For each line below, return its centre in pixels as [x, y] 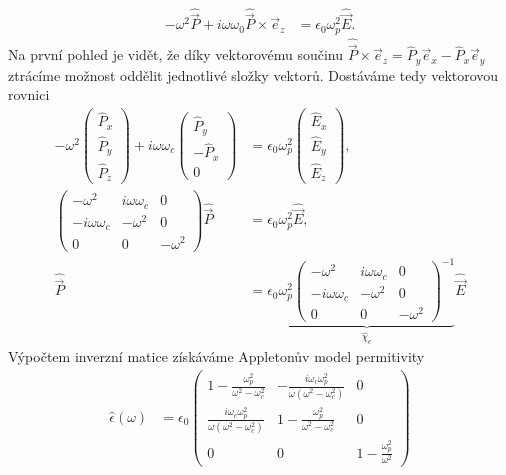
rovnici [29, 94]
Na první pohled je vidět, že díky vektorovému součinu [176, 54]
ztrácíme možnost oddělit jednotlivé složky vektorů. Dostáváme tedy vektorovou [253, 74]
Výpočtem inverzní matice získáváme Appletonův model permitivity [216, 356]
